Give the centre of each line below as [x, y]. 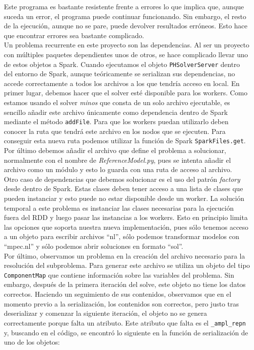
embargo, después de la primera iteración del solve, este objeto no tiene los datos [125, 284]
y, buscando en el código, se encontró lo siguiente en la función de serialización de [126, 332]
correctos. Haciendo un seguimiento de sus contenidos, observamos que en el [118, 294]
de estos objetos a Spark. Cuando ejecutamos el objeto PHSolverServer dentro [122, 64]
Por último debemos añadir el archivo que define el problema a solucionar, [115, 150]
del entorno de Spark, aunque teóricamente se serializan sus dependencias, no [120, 74]
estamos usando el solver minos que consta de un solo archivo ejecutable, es [117, 102]
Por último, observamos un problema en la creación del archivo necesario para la [125, 255]
